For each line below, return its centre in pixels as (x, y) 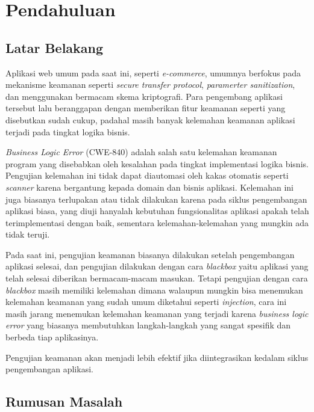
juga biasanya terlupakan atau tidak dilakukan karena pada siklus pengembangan (156, 199)
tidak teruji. (28, 234)
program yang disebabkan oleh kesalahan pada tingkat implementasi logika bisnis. (157, 163)
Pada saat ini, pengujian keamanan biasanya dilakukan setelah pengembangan (150, 254)
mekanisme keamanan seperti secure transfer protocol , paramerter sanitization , (150, 85)
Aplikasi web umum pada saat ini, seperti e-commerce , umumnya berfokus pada (153, 72)
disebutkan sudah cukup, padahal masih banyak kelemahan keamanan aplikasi (150, 119)
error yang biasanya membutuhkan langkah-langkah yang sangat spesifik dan (148, 325)
